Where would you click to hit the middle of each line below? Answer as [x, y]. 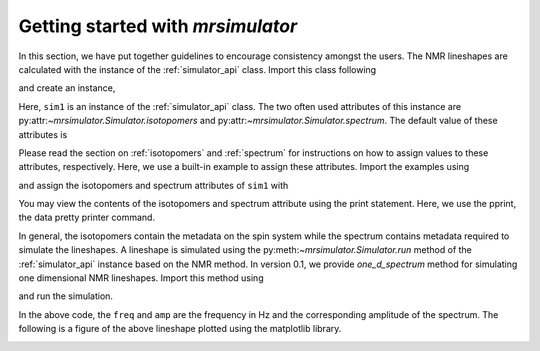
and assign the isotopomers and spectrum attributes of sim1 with [153, 185]
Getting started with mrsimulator [158, 26]
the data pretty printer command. [86, 217]
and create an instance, [67, 88]
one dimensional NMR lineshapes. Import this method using [141, 278]
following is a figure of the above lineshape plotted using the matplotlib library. [180, 329]
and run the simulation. [66, 296]
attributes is [43, 134]
